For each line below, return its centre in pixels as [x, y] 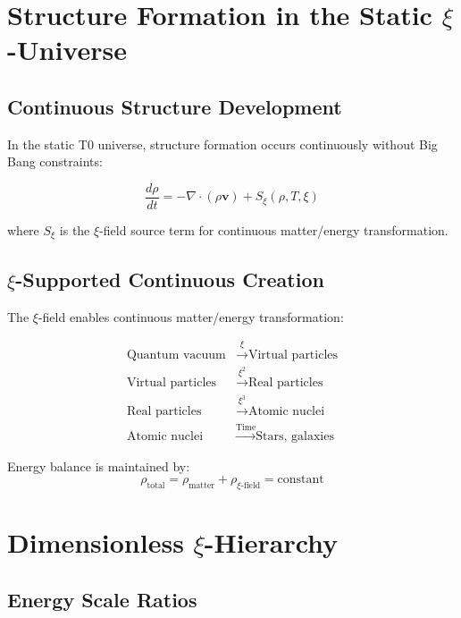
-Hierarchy [271, 542]
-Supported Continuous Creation [170, 279]
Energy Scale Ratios [102, 599]
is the [75, 230]
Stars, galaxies [295, 436]
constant [301, 480]
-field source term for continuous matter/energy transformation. [274, 230]
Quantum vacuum [176, 356]
